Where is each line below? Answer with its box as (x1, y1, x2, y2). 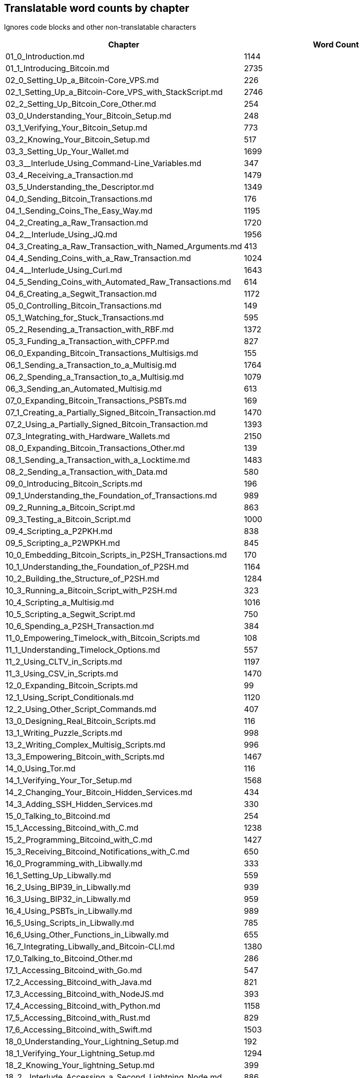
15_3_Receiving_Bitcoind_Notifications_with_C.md (5, 847, 190, 857)
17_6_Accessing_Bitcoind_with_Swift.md (5, 1025, 152, 1035)
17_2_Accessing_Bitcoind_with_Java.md (5, 977, 152, 988)
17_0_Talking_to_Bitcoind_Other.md (5, 953, 133, 964)
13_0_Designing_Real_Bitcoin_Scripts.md (5, 716, 156, 726)
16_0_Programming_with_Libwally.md (5, 858, 142, 869)
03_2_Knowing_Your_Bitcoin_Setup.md (5, 135, 150, 145)
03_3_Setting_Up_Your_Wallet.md (5, 146, 129, 157)
